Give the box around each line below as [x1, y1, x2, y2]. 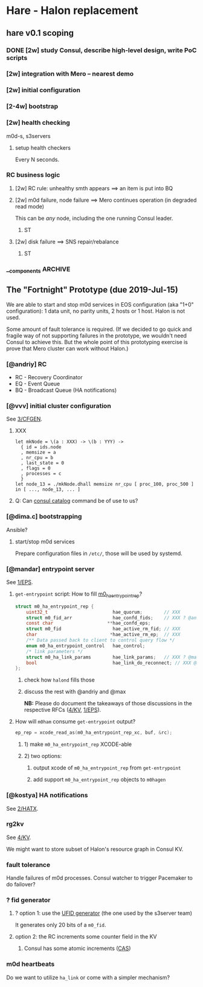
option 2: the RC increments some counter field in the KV [14, 933, 157, 940]
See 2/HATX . [6, 805, 39, 812]
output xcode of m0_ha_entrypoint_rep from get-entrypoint [33, 764, 181, 771]
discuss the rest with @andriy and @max [24, 688, 126, 696]
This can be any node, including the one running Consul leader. [14, 214, 173, 222]
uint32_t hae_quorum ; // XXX [26, 609, 181, 615]
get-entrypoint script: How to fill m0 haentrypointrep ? [14, 590, 143, 599]
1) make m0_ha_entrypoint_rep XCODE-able [24, 740, 132, 748]
